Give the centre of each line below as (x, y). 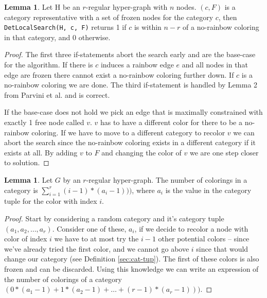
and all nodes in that (215, 65)
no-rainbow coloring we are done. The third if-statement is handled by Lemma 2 (131, 85)
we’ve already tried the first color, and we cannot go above (97, 248)
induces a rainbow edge (137, 65)
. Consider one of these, (89, 228)
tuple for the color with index (51, 201)
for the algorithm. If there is (49, 65)
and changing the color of (141, 152)
